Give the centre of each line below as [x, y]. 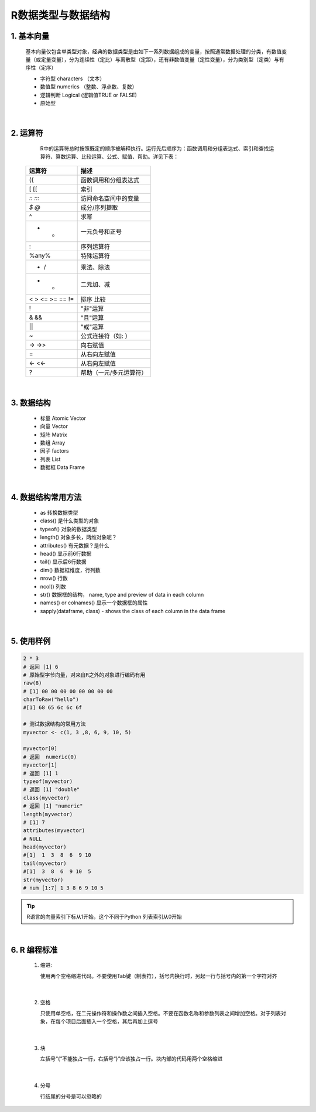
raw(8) [32, 683]
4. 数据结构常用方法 [46, 497]
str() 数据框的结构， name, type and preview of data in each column [122, 594]
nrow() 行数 [54, 578]
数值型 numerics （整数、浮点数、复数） [89, 87]
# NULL [32, 839]
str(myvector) [43, 880]
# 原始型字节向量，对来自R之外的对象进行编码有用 [84, 675]
